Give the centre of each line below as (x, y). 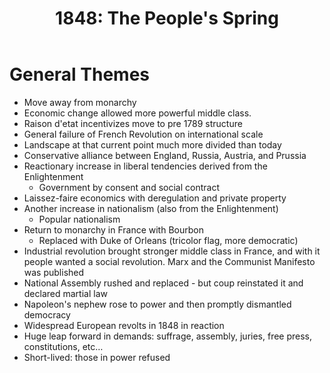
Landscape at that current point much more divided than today (152, 144)
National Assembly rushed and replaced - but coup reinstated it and (163, 283)
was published (54, 272)
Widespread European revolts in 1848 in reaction (124, 325)
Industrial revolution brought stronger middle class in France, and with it (172, 251)
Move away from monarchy (80, 102)
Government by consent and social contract (129, 187)
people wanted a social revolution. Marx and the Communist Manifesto (169, 261)
